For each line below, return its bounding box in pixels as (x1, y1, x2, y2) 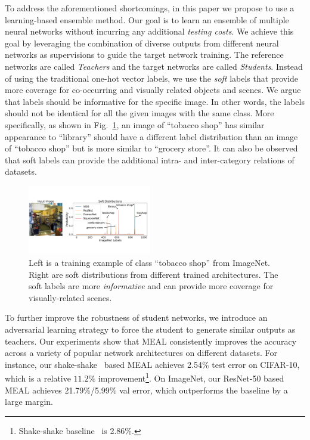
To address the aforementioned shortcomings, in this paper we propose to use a (5, 2, 294, 14)
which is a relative (5, 371, 71, 384)
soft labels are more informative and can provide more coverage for (29, 280, 274, 292)
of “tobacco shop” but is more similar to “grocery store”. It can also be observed (5, 142, 298, 154)
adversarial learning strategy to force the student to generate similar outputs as (5, 323, 296, 335)
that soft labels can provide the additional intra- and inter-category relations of (5, 153, 294, 166)
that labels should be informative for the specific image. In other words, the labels (5, 95, 305, 107)
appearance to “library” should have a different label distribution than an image (5, 130, 298, 142)
